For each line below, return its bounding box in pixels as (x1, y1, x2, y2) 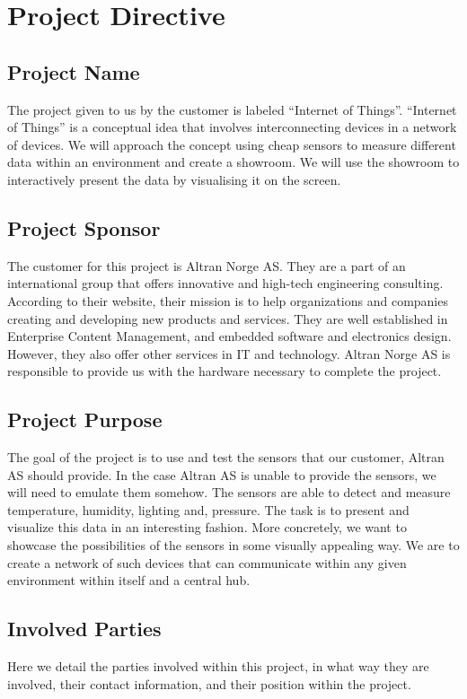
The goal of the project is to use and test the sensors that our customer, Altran (7, 448, 445, 467)
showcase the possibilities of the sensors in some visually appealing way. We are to (7, 536, 460, 555)
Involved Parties (7, 615, 162, 642)
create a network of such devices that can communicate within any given (7, 553, 407, 572)
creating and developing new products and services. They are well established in (7, 309, 448, 328)
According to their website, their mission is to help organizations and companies (7, 291, 448, 310)
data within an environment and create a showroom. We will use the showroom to (7, 153, 460, 171)
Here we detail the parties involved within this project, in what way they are (7, 657, 429, 676)
